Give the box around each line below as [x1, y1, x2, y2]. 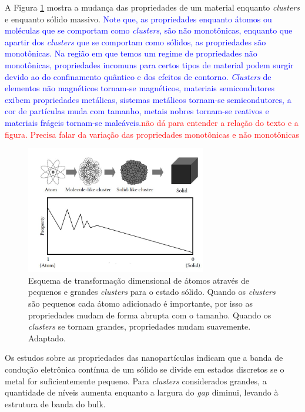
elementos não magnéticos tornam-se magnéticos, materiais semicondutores [5, 82, 275, 94]
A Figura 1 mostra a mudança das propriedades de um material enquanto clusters [5, 1, 300, 13]
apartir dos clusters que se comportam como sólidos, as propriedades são [5, 35, 266, 48]
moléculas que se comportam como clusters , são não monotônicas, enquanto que [5, 24, 293, 36]
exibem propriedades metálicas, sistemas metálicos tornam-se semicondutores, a [5, 93, 291, 105]
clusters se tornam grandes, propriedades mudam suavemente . [28, 320, 251, 333]
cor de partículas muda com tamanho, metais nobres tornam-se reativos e [5, 105, 269, 117]
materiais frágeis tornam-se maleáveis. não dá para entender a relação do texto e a [5, 116, 299, 128]
